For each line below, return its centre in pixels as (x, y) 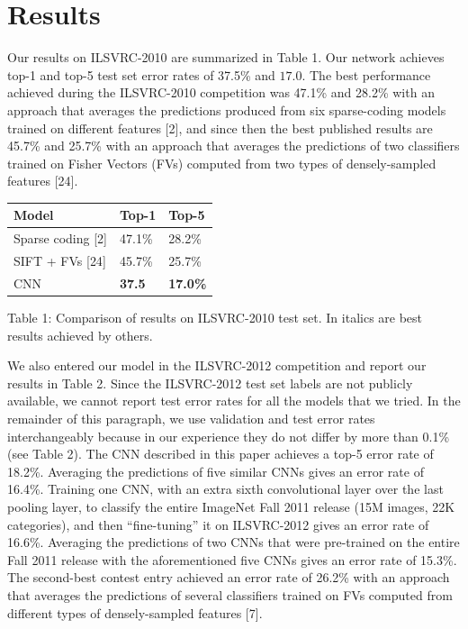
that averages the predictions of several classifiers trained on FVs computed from (230, 594)
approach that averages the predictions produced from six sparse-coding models (227, 109)
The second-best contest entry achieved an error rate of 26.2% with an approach (229, 577)
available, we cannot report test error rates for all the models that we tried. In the (234, 401)
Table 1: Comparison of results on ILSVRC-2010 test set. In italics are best (215, 317)
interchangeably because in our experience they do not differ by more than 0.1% (229, 436)
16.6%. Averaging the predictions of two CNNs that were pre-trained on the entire (234, 542)
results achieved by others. (80, 335)
